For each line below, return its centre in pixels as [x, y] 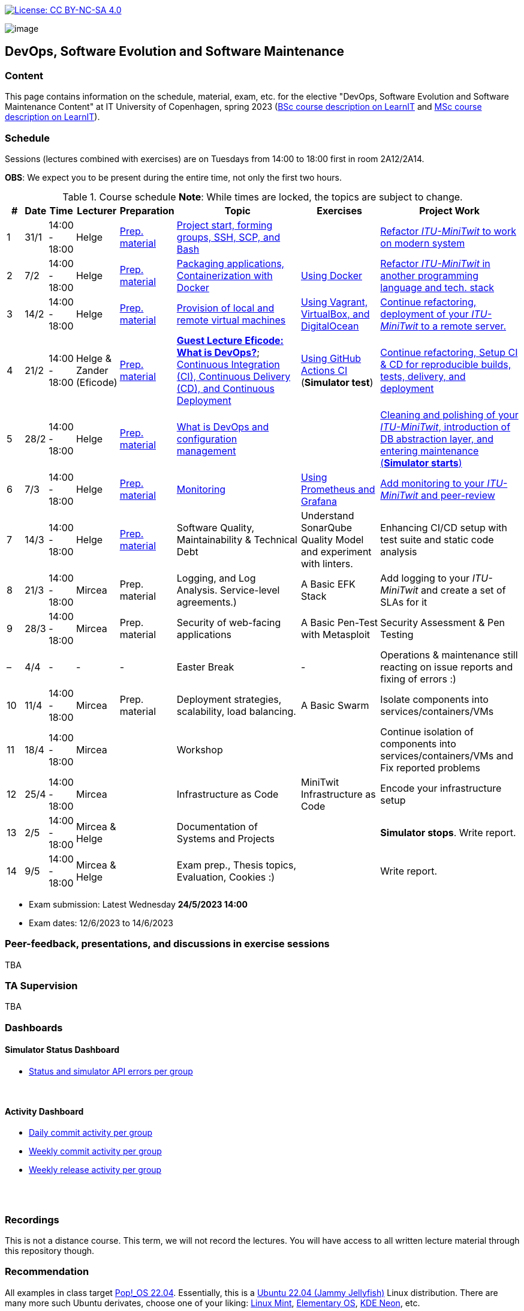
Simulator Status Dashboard [62, 1050]
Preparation [147, 210]
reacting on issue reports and [447, 667]
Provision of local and [225, 308]
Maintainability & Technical [237, 539]
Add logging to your [425, 578]
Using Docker [331, 275]
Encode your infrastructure [441, 788]
